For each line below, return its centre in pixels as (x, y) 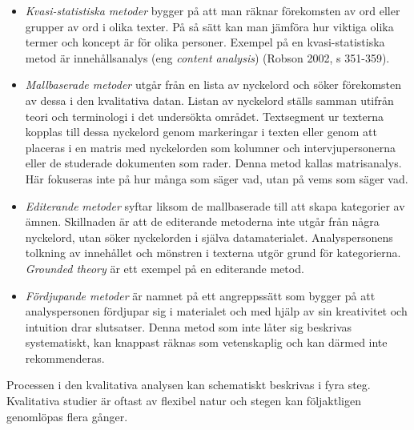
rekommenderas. (65, 358)
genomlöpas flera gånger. (67, 416)
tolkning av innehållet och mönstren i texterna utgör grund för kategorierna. (213, 253)
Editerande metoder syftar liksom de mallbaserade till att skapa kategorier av (215, 205)
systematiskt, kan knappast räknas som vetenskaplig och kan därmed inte (206, 342)
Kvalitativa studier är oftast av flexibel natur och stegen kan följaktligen (184, 401)
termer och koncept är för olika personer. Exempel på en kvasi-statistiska (205, 42)
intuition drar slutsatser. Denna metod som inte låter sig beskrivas (189, 326)
